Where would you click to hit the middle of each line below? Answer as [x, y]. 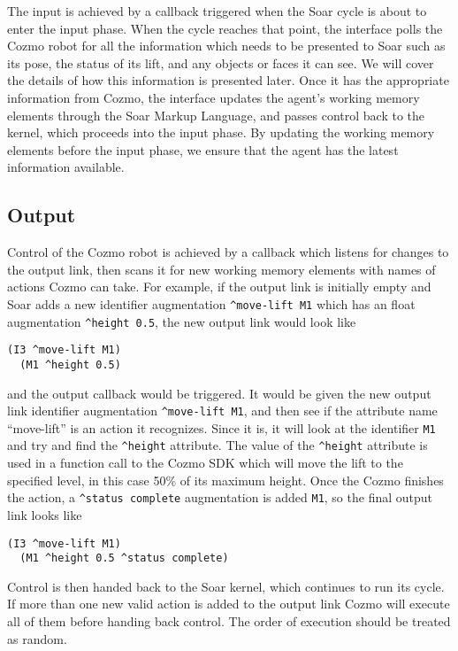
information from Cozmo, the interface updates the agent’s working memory [214, 97]
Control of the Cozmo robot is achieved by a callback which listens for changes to [228, 252]
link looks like [45, 514]
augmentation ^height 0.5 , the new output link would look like [182, 321]
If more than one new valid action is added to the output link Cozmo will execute [229, 604]
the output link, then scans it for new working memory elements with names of [221, 269]
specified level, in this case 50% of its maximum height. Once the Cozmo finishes [225, 480]
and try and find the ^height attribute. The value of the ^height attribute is [218, 445]
